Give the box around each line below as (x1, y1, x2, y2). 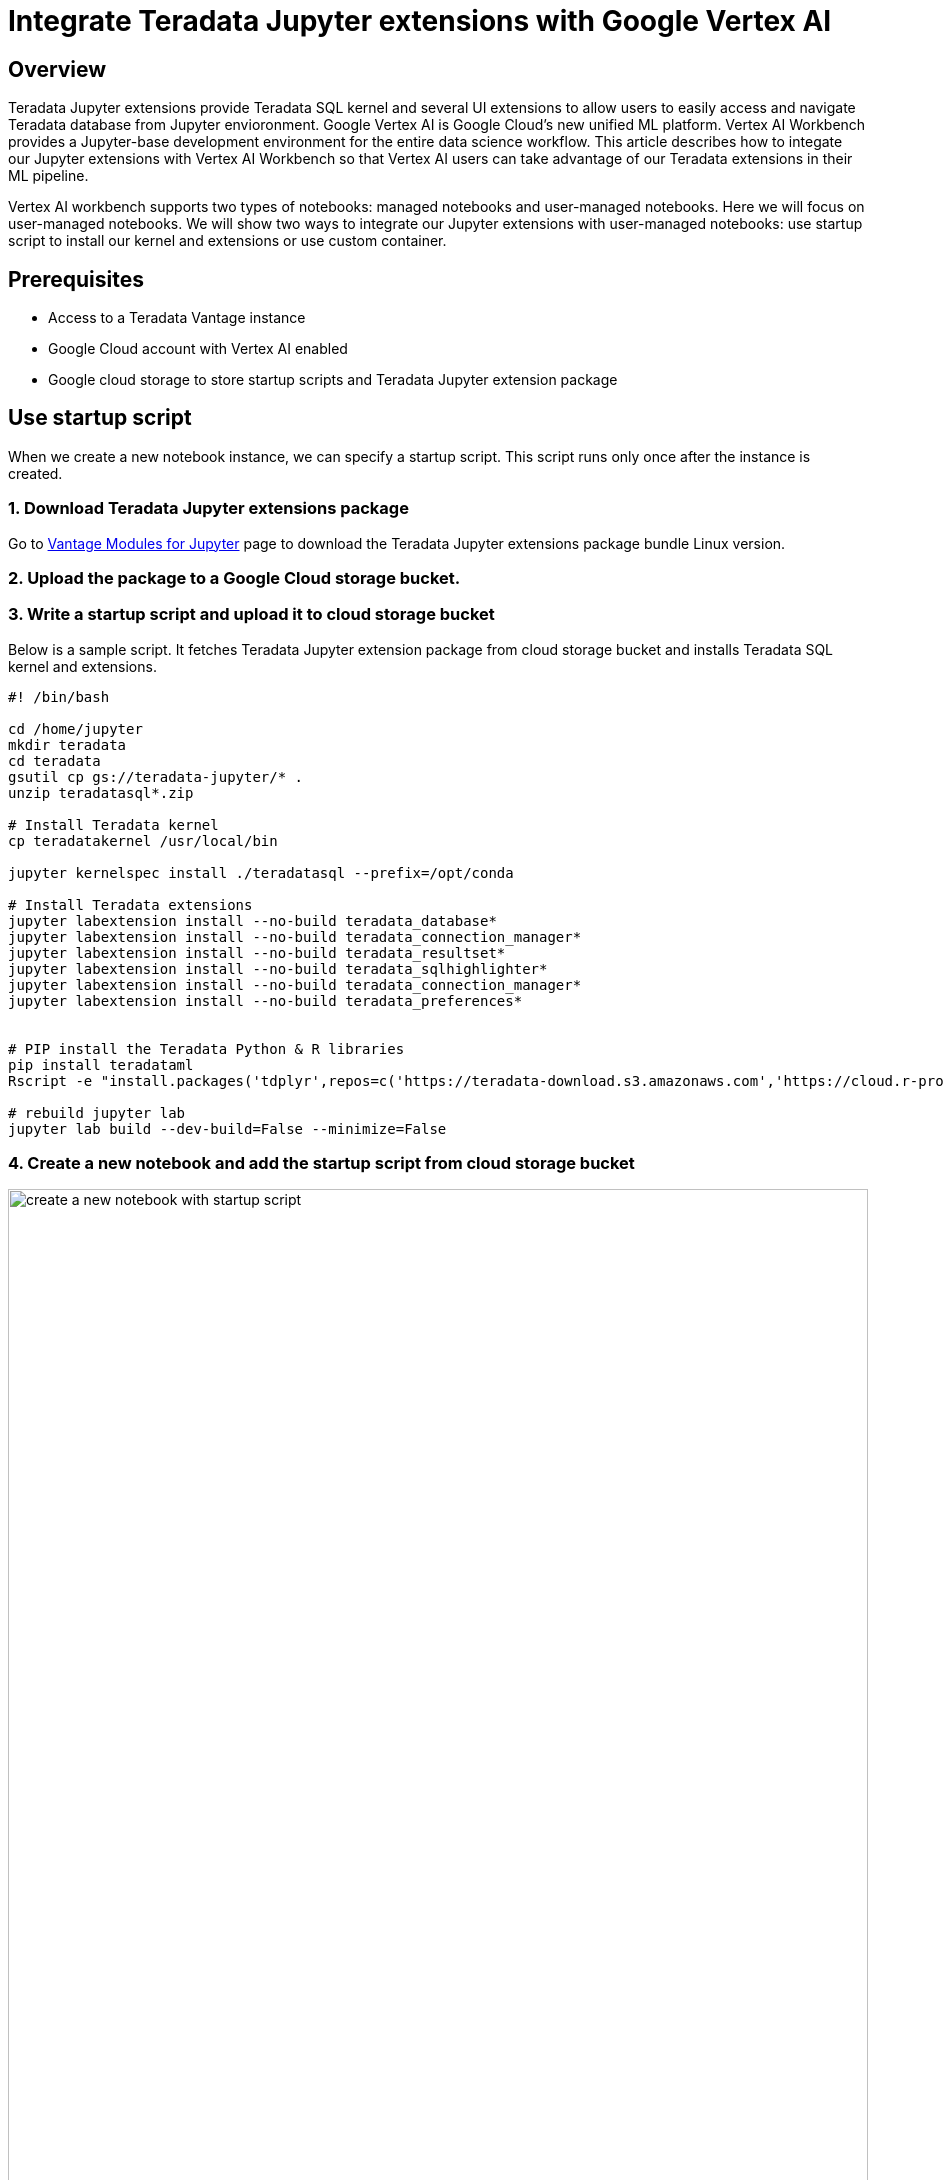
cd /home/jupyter (8, 720, 143, 737)
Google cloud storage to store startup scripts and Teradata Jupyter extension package (48, 371, 618, 389)
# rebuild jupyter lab (8, 1104, 186, 1121)
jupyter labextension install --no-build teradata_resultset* (8, 944, 506, 961)
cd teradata (8, 752, 101, 769)
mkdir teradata (8, 736, 127, 753)
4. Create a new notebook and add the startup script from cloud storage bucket (8, 1153, 635, 1174)
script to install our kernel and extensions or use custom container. (8, 232, 447, 250)
